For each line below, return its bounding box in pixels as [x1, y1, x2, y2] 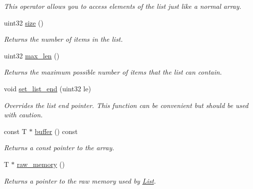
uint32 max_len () [4, 50, 60, 60]
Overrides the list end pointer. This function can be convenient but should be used [4, 100, 249, 110]
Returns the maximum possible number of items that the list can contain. [4, 67, 222, 77]
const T [4, 126, 27, 136]
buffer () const [35, 126, 78, 136]
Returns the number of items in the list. [4, 34, 123, 44]
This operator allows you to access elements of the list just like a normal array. [4, 1, 242, 11]
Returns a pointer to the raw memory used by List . [4, 175, 156, 186]
